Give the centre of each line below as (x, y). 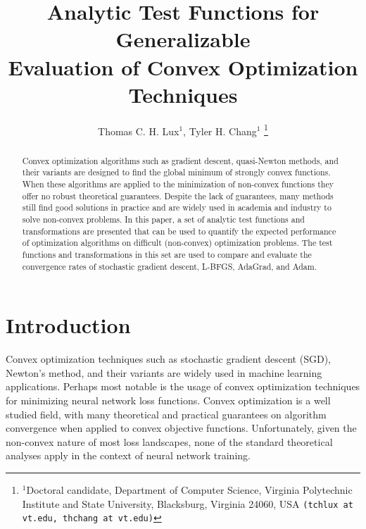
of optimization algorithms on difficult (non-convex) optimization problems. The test (177, 243)
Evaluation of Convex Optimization (183, 67)
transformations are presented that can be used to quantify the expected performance (179, 231)
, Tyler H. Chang (220, 131)
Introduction (68, 325)
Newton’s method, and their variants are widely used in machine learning (164, 372)
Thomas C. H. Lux (139, 131)
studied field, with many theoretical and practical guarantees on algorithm (166, 414)
